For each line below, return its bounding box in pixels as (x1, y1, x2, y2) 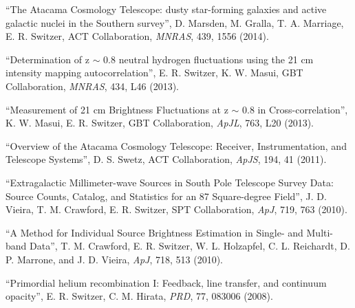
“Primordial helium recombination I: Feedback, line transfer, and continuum (6, 275, 327, 289)
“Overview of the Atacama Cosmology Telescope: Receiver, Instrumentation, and (6, 138, 347, 153)
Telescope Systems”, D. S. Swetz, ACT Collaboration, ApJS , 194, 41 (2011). (6, 152, 327, 166)
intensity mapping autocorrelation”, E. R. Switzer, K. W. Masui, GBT (6, 65, 303, 80)
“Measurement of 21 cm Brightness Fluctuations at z (6, 102, 228, 116)
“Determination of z (6, 52, 89, 66)
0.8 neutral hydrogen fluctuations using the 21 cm (103, 52, 314, 66)
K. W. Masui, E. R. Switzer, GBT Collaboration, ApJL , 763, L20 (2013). (6, 115, 314, 130)
